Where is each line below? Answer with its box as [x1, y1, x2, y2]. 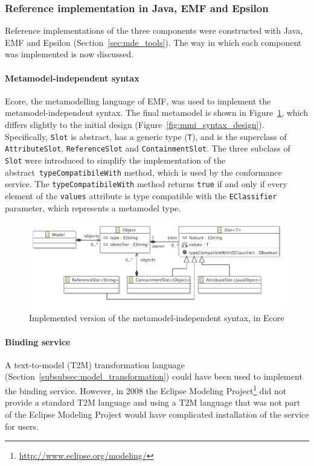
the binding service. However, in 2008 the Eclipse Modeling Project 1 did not [5, 383, 287, 397]
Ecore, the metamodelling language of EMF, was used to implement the [5, 94, 271, 107]
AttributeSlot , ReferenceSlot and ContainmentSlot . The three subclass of [5, 142, 290, 155]
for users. [5, 420, 39, 432]
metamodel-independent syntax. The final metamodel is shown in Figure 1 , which [5, 106, 309, 119]
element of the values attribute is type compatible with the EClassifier [5, 189, 277, 202]
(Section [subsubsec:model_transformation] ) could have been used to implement [5, 370, 303, 383]
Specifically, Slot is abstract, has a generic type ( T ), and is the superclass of [5, 130, 287, 142]
